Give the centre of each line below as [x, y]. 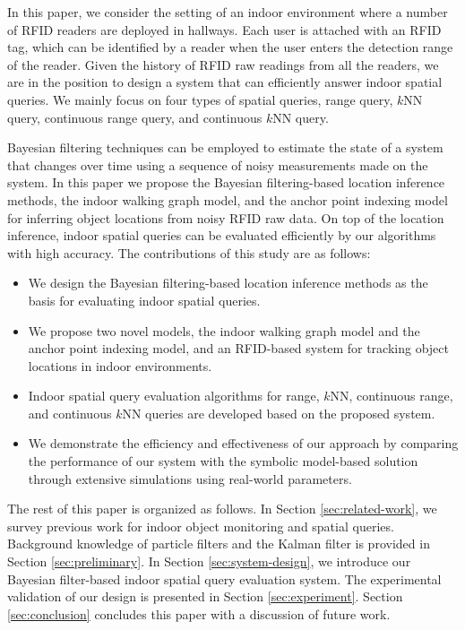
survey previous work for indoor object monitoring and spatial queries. [201, 526]
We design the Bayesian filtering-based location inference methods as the [228, 283]
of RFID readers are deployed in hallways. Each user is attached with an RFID [224, 29]
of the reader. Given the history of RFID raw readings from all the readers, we [223, 64]
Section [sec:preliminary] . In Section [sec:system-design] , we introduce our [209, 561]
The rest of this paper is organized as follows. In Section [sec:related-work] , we [222, 509]
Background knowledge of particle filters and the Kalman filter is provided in [219, 544]
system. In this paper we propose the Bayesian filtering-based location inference [226, 182]
